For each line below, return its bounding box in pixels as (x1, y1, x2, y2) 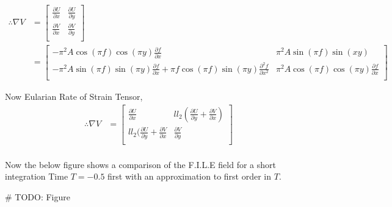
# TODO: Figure (5, 190, 70, 203)
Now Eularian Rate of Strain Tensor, (5, 90, 143, 103)
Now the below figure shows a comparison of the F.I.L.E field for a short (5, 158, 276, 170)
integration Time (5, 170, 68, 183)
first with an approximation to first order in (107, 170, 272, 183)
